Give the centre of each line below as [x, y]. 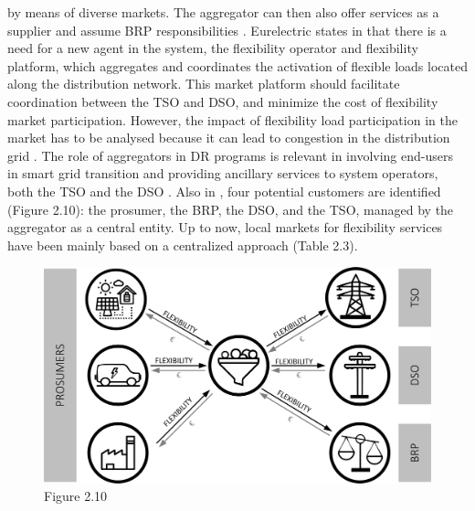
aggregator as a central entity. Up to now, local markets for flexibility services [225, 227]
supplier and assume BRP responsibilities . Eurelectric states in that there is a [227, 30]
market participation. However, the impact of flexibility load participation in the [232, 119]
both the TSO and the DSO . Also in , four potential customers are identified [224, 191]
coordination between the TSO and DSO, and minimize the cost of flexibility [223, 101]
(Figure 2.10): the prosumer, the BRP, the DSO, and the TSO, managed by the [231, 209]
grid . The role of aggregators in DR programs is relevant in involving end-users [230, 155]
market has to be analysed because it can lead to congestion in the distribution [229, 138]
